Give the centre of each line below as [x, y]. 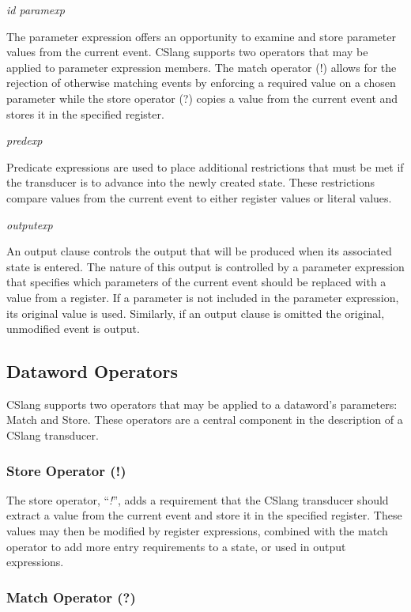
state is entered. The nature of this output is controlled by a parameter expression [205, 266]
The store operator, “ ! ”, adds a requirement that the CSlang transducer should [198, 499]
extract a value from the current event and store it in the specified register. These [204, 515]
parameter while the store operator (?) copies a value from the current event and [202, 98]
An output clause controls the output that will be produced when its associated [199, 251]
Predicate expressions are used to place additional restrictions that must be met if [205, 166]
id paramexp [36, 9]
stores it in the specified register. [85, 113]
